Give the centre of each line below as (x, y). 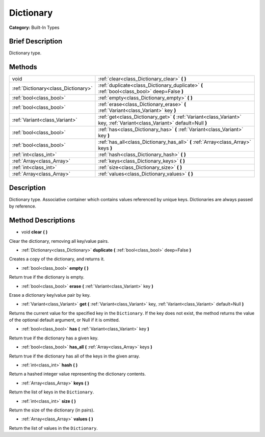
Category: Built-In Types (34, 27)
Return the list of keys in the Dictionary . (52, 392)
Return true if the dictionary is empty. (47, 277)
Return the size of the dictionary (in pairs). (52, 410)
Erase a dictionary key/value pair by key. (50, 295)
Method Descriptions (42, 220)
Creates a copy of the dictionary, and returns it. (57, 259)
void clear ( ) (34, 232)
